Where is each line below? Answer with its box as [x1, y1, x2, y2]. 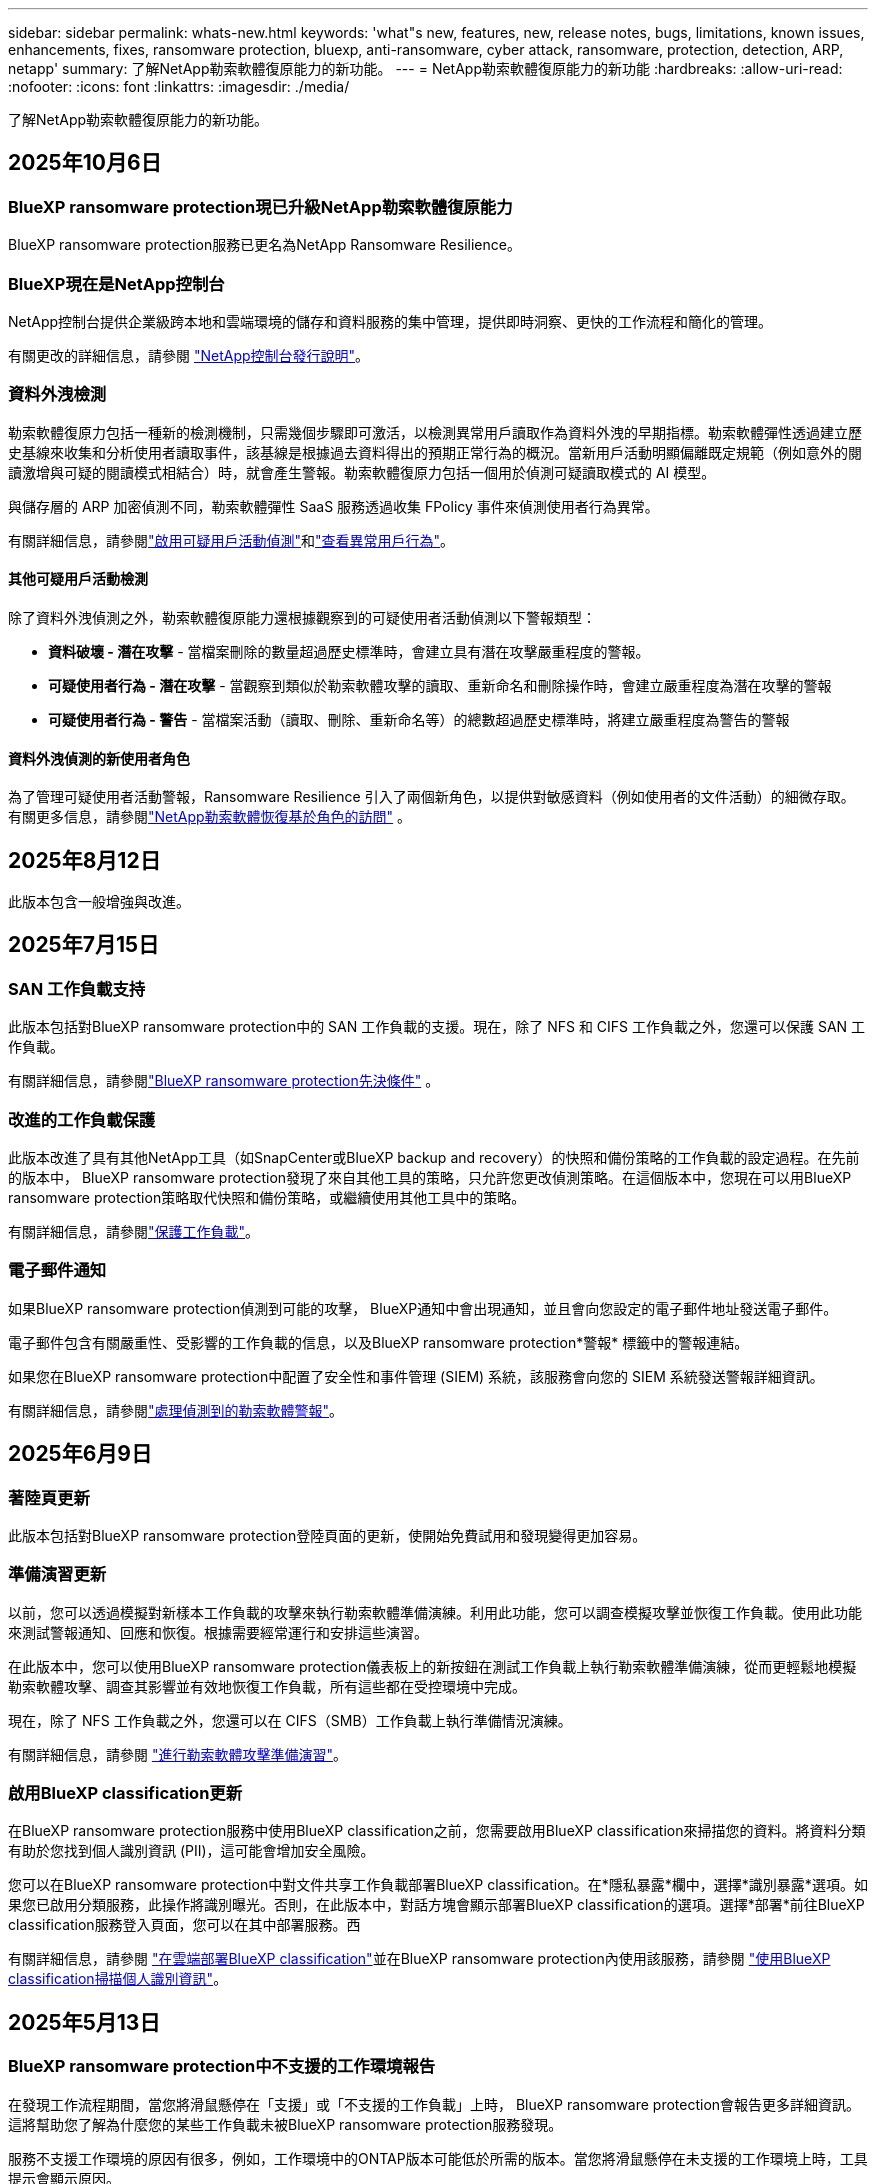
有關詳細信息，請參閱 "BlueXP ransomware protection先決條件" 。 [8, 1072, 440, 1090]
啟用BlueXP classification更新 [8, 1783, 243, 1804]
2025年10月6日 [8, 150, 162, 176]
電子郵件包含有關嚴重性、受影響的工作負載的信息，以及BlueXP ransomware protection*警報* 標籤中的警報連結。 [8, 1333, 749, 1351]
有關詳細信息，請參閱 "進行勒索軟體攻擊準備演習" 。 [8, 1745, 347, 1763]
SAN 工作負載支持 [8, 978, 146, 999]
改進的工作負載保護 [8, 1109, 156, 1130]
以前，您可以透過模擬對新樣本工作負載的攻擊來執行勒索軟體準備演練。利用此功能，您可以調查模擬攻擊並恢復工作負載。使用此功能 [8, 1603, 862, 1621]
